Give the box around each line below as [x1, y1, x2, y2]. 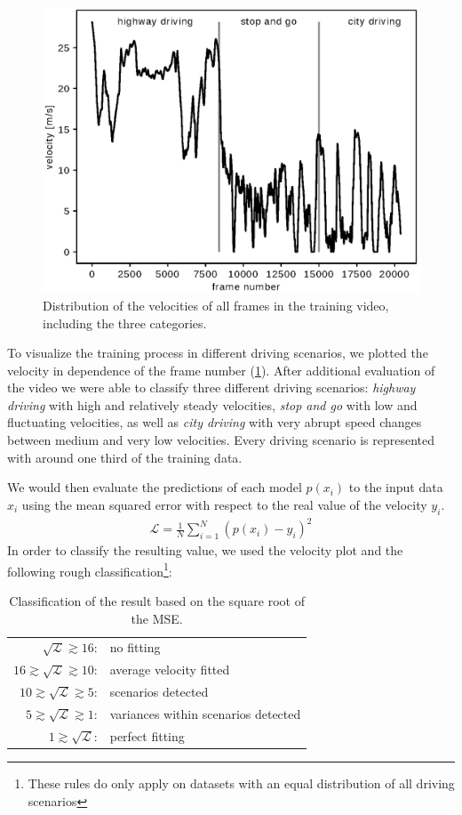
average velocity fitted [109, 660, 230, 679]
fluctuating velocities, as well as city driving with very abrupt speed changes [7, 413, 422, 432]
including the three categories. [43, 313, 207, 332]
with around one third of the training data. [7, 448, 243, 466]
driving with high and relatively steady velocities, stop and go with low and [7, 395, 418, 414]
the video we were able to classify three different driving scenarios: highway [7, 378, 416, 397]
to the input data [348, 478, 443, 496]
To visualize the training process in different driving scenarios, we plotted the [7, 343, 428, 362]
